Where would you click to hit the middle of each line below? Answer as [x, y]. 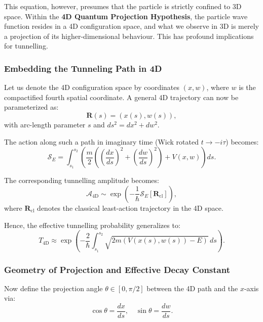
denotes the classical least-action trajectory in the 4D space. [130, 208]
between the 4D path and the [192, 288]
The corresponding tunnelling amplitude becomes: [82, 180]
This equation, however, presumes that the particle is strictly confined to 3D [123, 6]
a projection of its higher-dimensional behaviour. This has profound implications [129, 36]
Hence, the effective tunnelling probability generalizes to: [92, 225]
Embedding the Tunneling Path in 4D [83, 68]
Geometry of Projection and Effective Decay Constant [117, 269]
